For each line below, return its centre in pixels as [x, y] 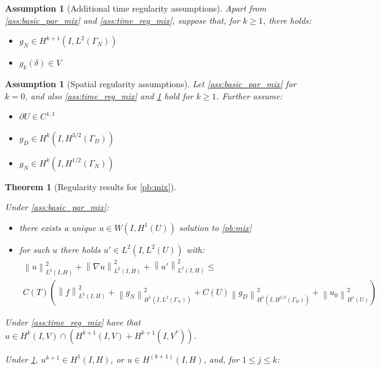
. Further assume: [249, 95]
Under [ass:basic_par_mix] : [57, 207]
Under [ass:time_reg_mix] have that [73, 322]
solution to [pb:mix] [215, 227]
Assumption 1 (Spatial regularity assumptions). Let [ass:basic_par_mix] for [151, 83]
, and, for [221, 359]
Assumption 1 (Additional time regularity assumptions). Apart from [136, 8]
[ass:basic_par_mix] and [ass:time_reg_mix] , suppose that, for [123, 20]
